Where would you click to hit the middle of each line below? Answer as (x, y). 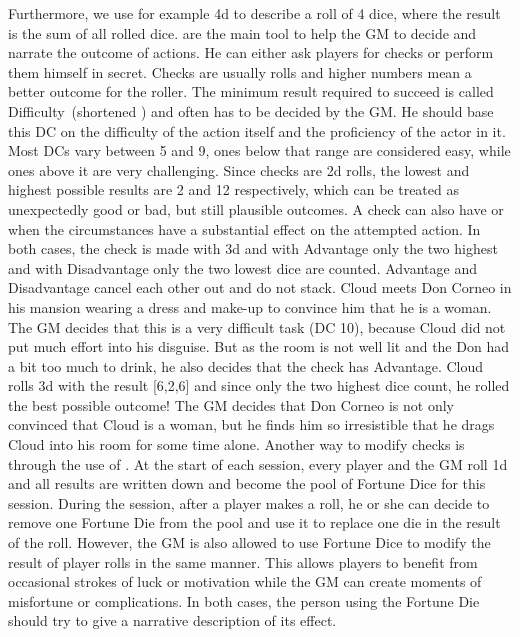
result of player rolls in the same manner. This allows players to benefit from (243, 561)
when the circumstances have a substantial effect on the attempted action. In (244, 228)
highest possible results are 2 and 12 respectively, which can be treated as (233, 189)
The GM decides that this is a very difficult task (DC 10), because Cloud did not (257, 326)
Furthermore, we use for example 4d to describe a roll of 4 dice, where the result (254, 13)
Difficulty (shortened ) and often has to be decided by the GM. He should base (251, 110)
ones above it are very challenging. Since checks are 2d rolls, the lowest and (239, 169)
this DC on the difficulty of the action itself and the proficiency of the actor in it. (257, 130)
